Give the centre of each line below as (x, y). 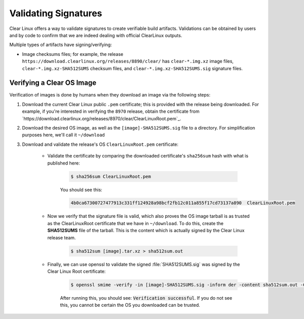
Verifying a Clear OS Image (53, 83)
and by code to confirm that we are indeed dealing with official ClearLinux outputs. (96, 35)
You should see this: (81, 189)
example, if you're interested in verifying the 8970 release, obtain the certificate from (111, 111)
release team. (62, 237)
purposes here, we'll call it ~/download (63, 135)
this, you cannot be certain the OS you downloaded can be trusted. (130, 305)
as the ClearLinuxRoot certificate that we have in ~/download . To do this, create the (136, 223)
